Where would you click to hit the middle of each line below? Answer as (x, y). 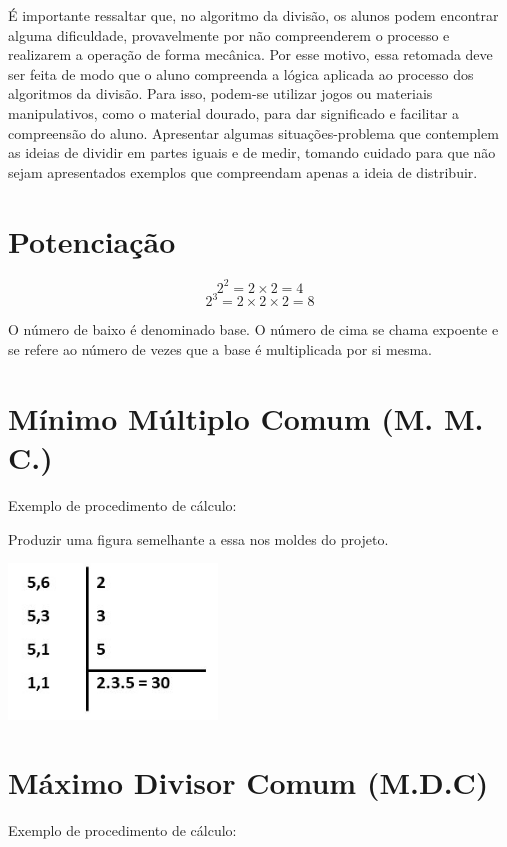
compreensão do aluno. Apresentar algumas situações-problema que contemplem (253, 132)
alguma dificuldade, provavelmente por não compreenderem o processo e (229, 34)
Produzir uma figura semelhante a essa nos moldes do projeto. (198, 538)
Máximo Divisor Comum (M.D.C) (248, 782)
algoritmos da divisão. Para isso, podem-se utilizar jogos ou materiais (220, 93)
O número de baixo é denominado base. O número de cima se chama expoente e (253, 329)
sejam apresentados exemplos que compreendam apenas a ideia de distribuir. (243, 171)
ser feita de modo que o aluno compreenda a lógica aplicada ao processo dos (241, 73)
